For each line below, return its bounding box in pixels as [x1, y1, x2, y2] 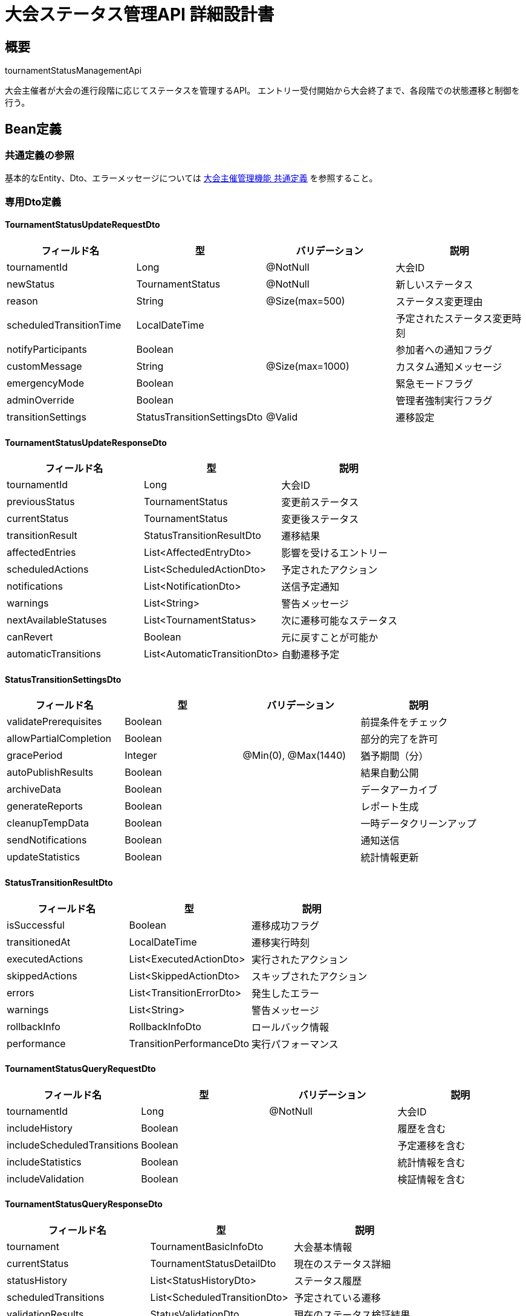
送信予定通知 [281, 581, 340, 593]
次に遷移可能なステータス [281, 614, 398, 627]
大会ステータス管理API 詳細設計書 [5, 4, 274, 25]
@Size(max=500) [266, 294, 345, 307]
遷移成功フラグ [252, 919, 320, 932]
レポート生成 [360, 801, 419, 813]
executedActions [7, 952, 83, 965]
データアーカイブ [360, 784, 438, 796]
